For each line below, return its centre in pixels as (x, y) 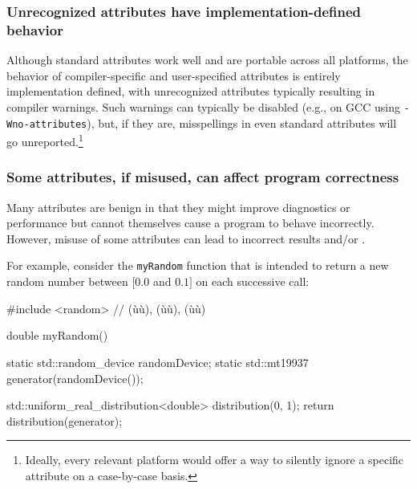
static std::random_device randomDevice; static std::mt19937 (158, 362)
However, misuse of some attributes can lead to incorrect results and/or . (186, 238)
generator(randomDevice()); (75, 378)
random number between (67, 281)
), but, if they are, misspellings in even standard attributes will (242, 122)
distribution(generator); (65, 420)
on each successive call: (253, 281)
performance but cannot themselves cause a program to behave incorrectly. (190, 223)
